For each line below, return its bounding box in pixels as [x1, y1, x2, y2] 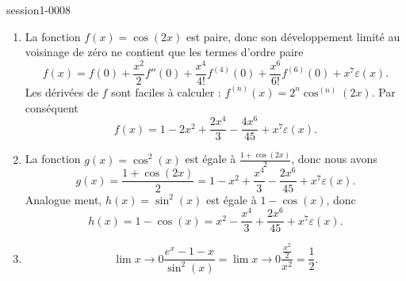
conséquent [25, 99, 79, 116]
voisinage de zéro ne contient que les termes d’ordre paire [25, 44, 304, 60]
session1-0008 [6, 2, 71, 17]
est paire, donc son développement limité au [186, 28, 400, 44]
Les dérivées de [25, 83, 98, 100]
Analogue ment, [25, 191, 102, 207]
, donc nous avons [291, 150, 377, 167]
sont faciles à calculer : [111, 83, 221, 100]
